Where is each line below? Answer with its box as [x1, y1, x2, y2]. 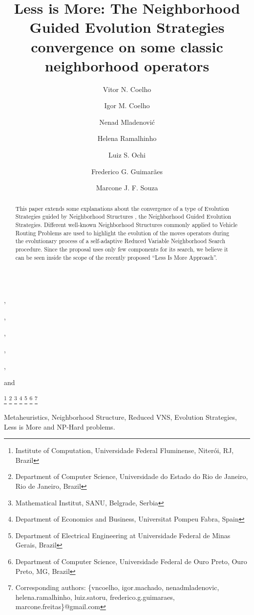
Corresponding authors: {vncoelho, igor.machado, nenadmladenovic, [15, 582, 219, 592]
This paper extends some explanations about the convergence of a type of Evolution [15, 204, 229, 212]
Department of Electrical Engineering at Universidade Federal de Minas [15, 530, 231, 540]
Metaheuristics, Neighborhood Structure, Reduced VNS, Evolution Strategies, [4, 412, 237, 422]
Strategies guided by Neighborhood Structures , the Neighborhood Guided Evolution [15, 212, 232, 221]
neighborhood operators [44, 55, 210, 75]
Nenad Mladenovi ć [99, 116, 155, 127]
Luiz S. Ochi [108, 150, 146, 160]
